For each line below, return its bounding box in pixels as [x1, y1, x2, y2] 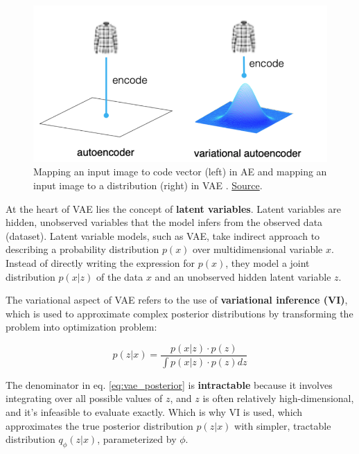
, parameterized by [97, 432, 177, 446]
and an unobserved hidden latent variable [155, 269, 331, 283]
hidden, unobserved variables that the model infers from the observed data [6, 215, 323, 229]
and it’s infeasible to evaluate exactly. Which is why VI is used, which [6, 405, 303, 419]
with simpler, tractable [234, 418, 331, 433]
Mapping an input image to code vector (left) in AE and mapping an [33, 164, 327, 179]
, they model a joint [225, 255, 310, 270]
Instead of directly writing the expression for [6, 255, 195, 270]
